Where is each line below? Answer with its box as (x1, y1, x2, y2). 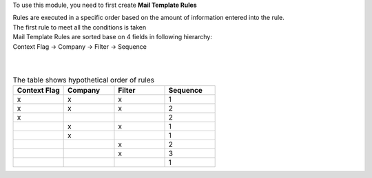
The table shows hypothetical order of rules (12, 75, 155, 85)
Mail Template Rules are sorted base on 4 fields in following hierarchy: (12, 33, 213, 41)
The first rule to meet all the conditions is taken (12, 23, 147, 31)
